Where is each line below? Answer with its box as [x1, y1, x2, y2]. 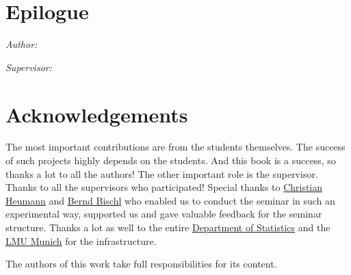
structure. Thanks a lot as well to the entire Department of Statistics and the [5, 220, 330, 234]
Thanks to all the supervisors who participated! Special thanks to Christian [5, 180, 323, 194]
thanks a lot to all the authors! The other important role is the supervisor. [5, 166, 318, 181]
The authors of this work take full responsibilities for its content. [5, 257, 277, 271]
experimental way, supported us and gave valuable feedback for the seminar [5, 207, 322, 221]
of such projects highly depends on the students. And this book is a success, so [5, 153, 336, 168]
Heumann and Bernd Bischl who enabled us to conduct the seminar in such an [5, 193, 335, 207]
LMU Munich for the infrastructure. [5, 233, 157, 248]
